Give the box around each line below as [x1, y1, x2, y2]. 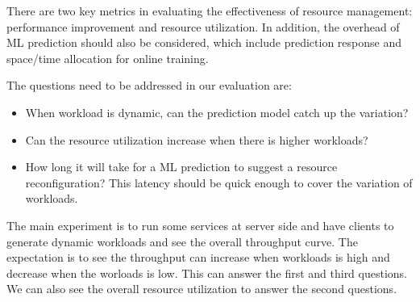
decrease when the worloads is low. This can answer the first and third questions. [6, 264, 407, 281]
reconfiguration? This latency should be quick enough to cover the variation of [25, 174, 413, 191]
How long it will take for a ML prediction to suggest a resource [25, 158, 338, 175]
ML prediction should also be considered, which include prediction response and [6, 34, 401, 51]
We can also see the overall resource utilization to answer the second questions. [6, 280, 397, 297]
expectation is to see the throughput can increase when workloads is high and [6, 249, 390, 266]
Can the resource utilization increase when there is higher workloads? [25, 131, 368, 148]
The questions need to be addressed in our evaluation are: [6, 77, 292, 94]
